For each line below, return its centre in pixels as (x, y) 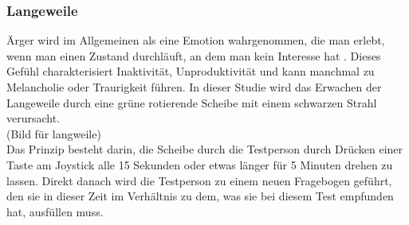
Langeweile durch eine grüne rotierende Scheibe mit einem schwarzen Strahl (192, 102)
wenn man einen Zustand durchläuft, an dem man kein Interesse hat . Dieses (194, 55)
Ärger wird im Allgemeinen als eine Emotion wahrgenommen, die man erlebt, (196, 40)
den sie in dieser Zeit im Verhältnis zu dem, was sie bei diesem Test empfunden (200, 196)
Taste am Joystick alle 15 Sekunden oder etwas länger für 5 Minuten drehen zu (200, 164)
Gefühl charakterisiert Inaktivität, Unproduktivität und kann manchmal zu (191, 71)
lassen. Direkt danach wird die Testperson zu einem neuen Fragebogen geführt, (199, 180)
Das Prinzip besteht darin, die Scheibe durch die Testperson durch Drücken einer (205, 149)
